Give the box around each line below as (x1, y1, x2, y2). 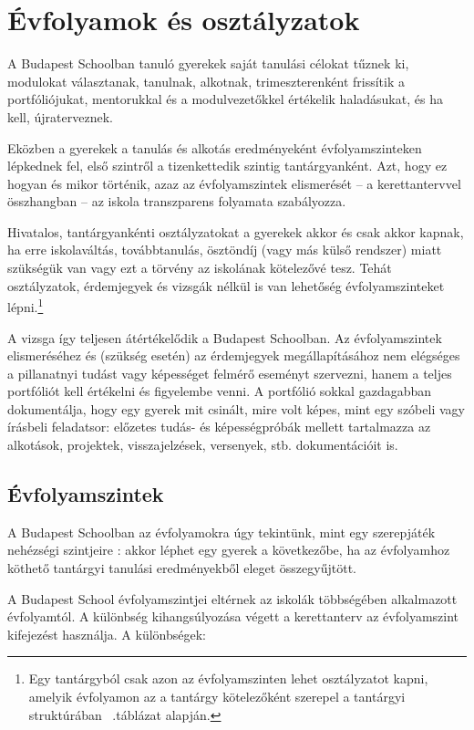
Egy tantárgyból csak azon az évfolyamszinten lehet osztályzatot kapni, (28, 669, 428, 688)
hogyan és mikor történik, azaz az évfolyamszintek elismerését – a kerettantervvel (7, 173, 461, 193)
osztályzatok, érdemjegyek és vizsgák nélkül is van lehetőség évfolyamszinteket (7, 276, 445, 295)
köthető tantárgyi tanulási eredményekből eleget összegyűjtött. (7, 558, 356, 578)
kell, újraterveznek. (7, 107, 113, 126)
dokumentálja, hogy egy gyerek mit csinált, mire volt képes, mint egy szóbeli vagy (7, 399, 465, 418)
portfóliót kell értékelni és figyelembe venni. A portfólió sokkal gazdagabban (7, 381, 432, 401)
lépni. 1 (7, 295, 44, 316)
